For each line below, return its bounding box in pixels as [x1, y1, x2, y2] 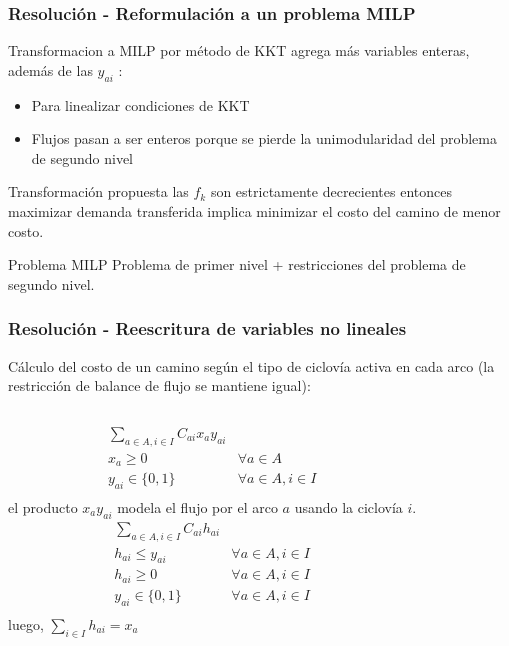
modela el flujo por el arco [117, 496, 278, 517]
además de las [8, 59, 93, 80]
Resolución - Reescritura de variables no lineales [8, 316, 407, 341]
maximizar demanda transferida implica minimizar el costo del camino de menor [8, 200, 501, 221]
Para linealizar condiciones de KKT [31, 94, 250, 115]
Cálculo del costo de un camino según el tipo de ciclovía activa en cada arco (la [8, 355, 495, 376]
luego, [8, 613, 44, 634]
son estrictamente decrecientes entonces [210, 181, 452, 202]
